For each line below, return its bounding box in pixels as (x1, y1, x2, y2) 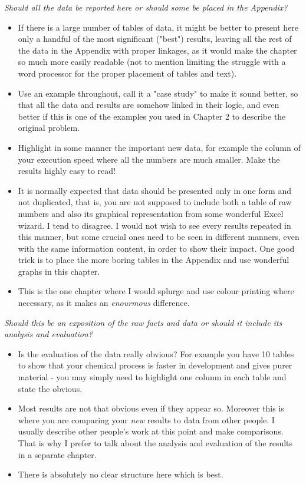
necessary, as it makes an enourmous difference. (18, 297, 190, 309)
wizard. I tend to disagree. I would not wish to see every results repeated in (18, 219, 291, 231)
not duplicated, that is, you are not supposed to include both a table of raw (18, 196, 292, 208)
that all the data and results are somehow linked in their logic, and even (18, 98, 279, 111)
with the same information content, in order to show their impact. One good (18, 242, 295, 254)
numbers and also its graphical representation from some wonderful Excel (18, 207, 284, 219)
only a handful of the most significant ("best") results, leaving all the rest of (18, 32, 292, 45)
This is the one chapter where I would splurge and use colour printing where (18, 285, 294, 297)
